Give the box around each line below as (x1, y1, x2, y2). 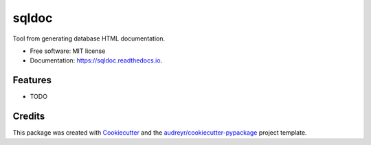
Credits (12, 111, 45, 122)
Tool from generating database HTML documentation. (12, 34, 166, 43)
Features (12, 74, 52, 86)
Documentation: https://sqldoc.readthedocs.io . (30, 56, 163, 65)
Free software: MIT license (30, 47, 106, 55)
